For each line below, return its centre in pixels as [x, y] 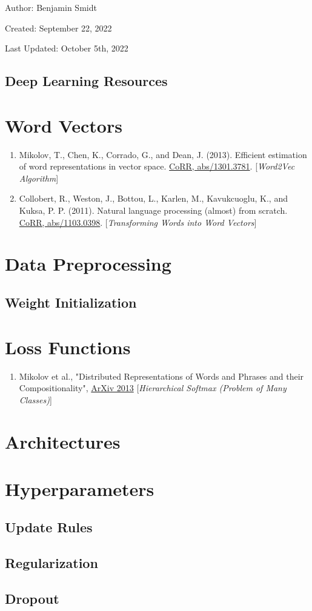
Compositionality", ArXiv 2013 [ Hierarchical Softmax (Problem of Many [153, 388]
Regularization [51, 563]
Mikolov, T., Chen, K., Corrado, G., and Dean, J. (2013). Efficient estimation [163, 154]
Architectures [63, 441]
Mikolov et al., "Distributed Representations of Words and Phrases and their [161, 376]
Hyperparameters [80, 488]
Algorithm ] [39, 178]
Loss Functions [68, 347]
